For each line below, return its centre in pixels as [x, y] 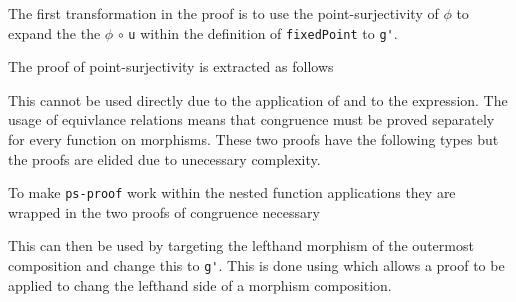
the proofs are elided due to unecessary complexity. [164, 158]
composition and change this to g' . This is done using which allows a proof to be [256, 265]
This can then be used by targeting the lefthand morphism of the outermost [241, 245]
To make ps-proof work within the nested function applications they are [232, 192]
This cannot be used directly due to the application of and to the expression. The [258, 99]
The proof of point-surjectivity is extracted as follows [171, 66]
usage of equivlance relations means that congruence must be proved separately [251, 119]
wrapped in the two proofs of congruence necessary [164, 211]
